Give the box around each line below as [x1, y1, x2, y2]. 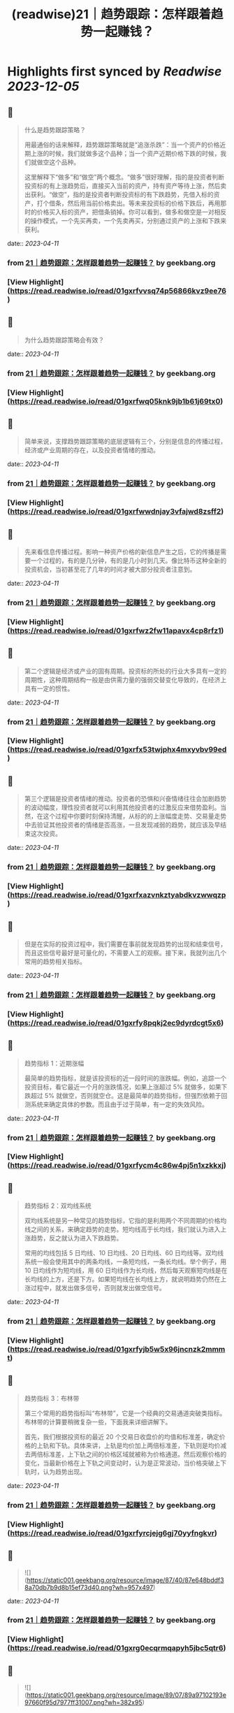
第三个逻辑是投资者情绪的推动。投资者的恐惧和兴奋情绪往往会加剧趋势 [24, 795, 227, 803]
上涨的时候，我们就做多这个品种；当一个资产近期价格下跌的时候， [30, 150, 221, 157]
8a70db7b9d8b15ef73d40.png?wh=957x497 [24, 1583, 154, 1591]
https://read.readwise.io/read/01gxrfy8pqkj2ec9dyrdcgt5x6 [10, 1018, 221, 1027]
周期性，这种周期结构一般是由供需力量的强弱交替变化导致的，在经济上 [24, 675, 227, 684]
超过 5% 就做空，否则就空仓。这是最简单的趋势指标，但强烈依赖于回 [30, 1091, 228, 1099]
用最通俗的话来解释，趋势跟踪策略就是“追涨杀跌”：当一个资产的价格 [24, 140, 220, 149]
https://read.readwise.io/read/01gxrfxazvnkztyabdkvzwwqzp [10, 890, 226, 900]
